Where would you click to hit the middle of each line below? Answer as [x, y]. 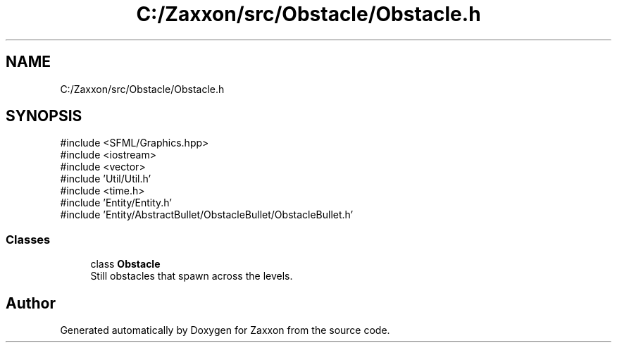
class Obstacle [125, 264]
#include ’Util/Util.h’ [106, 179]
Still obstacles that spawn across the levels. [192, 276]
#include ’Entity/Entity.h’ [116, 203]
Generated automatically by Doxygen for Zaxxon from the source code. [225, 330]
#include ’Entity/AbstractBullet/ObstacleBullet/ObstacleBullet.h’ [207, 215]
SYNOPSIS [44, 116]
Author [31, 303]
